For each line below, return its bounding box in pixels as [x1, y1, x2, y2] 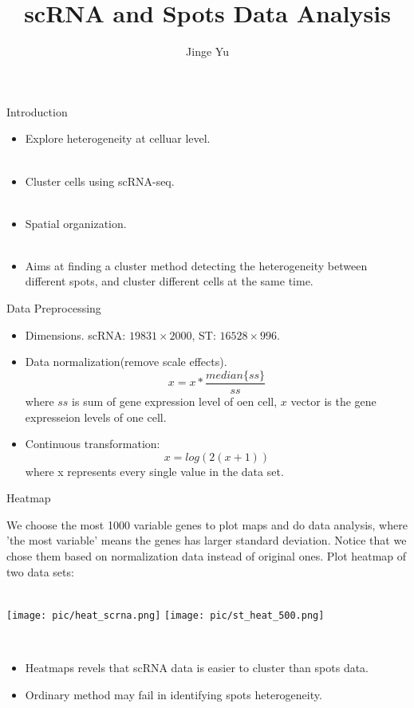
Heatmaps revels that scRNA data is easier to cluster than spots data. [25, 659, 369, 676]
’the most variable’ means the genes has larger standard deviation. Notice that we [6, 532, 407, 549]
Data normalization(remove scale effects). [25, 353, 227, 370]
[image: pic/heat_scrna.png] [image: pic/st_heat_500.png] [6, 609, 325, 621]
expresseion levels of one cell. [25, 408, 167, 425]
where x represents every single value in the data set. [25, 462, 284, 479]
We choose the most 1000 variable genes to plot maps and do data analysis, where [6, 516, 408, 533]
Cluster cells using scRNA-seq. [25, 172, 175, 189]
